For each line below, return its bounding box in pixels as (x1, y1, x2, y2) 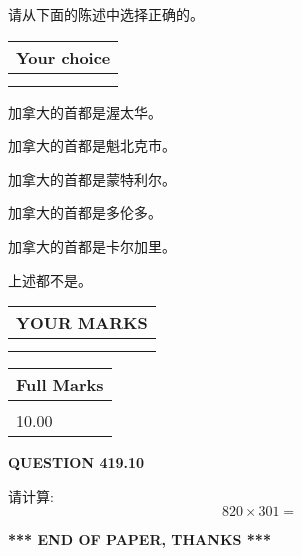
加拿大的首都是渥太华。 (8, 101, 162, 122)
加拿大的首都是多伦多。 (8, 202, 162, 223)
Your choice (16, 45, 111, 69)
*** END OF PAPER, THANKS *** (8, 529, 271, 550)
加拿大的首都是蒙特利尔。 (8, 168, 176, 189)
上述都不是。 (8, 269, 92, 290)
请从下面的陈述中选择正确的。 (8, 4, 204, 24)
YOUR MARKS (16, 311, 148, 335)
